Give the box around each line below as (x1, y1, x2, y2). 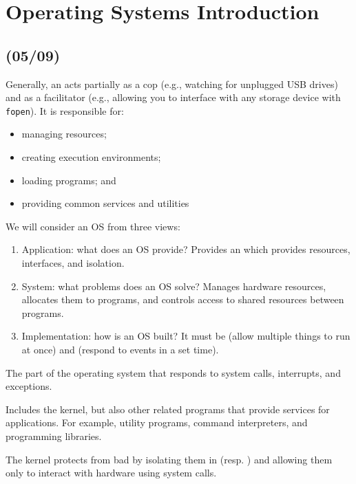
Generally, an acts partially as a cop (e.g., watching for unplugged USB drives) (6, 76, 338, 91)
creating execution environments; (21, 150, 161, 164)
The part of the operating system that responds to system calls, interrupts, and (6, 365, 341, 379)
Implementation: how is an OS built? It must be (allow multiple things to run (21, 329, 350, 343)
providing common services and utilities (21, 196, 189, 210)
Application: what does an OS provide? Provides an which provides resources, (21, 242, 350, 256)
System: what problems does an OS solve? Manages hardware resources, (21, 278, 326, 293)
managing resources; (21, 126, 107, 141)
